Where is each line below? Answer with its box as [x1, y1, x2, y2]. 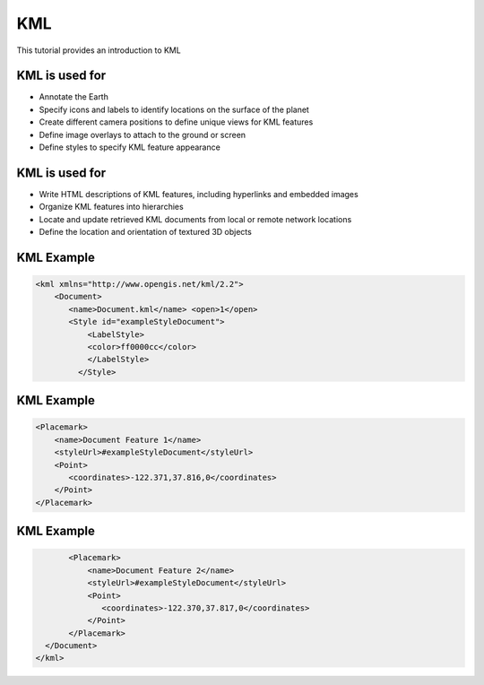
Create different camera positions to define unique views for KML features [39, 117, 314, 127]
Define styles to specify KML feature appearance [39, 142, 221, 152]
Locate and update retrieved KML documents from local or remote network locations [39, 213, 352, 224]
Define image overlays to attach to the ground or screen [39, 129, 246, 140]
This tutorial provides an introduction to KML [16, 45, 181, 56]
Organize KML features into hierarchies [39, 202, 184, 212]
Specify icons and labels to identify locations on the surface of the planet [39, 104, 309, 115]
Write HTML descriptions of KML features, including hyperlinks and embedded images [39, 188, 359, 199]
